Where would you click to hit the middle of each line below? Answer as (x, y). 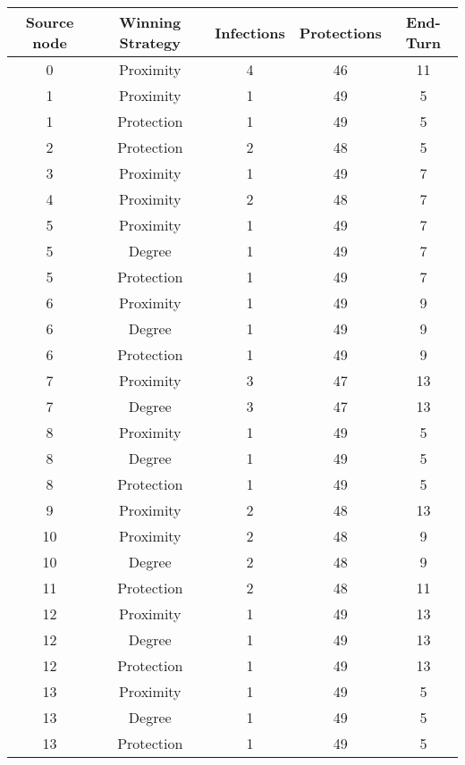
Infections (250, 32)
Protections (340, 32)
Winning (150, 22)
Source (50, 22)
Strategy (150, 42)
